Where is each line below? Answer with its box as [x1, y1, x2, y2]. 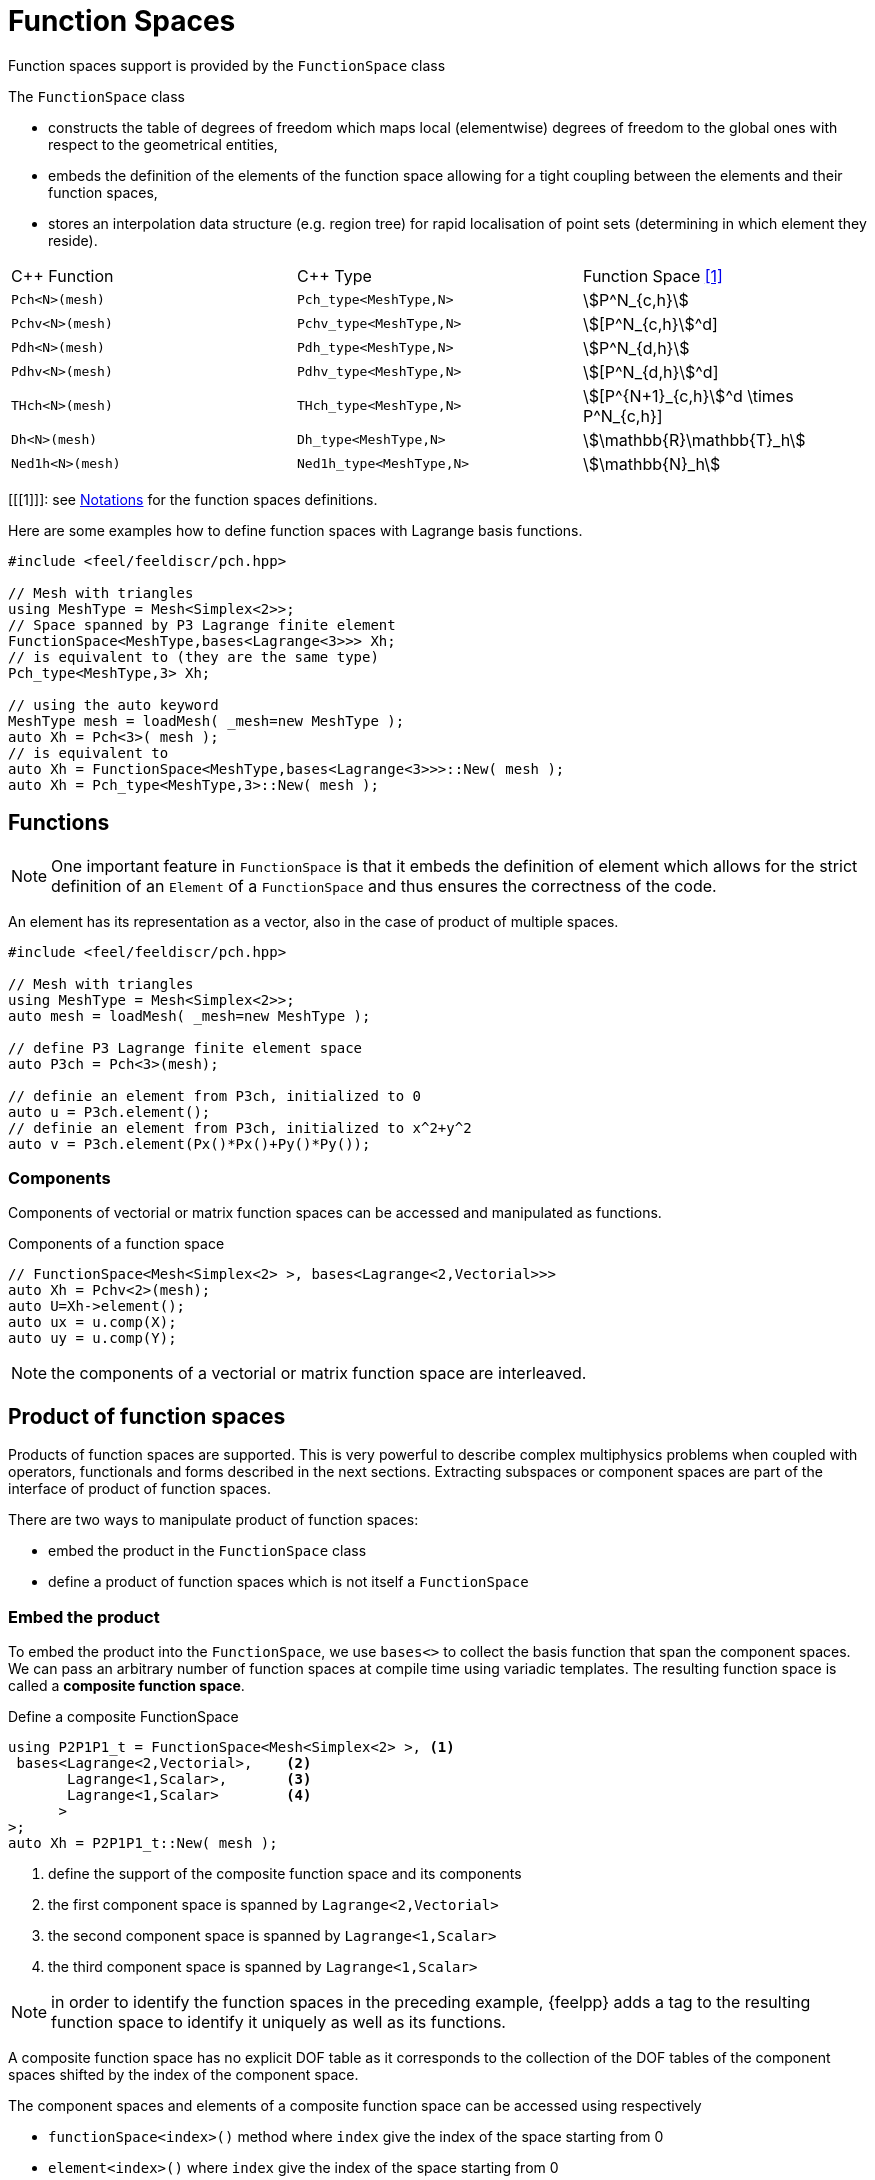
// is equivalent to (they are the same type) [8, 648, 379, 665]
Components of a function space [8, 1235, 225, 1253]
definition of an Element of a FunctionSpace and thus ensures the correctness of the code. [51, 875, 717, 896]
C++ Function [11, 265, 114, 286]
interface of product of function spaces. [8, 1480, 271, 1498]
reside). [48, 231, 98, 249]
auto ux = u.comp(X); [8, 1314, 177, 1331]
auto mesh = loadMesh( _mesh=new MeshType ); [8, 1007, 371, 1024]
